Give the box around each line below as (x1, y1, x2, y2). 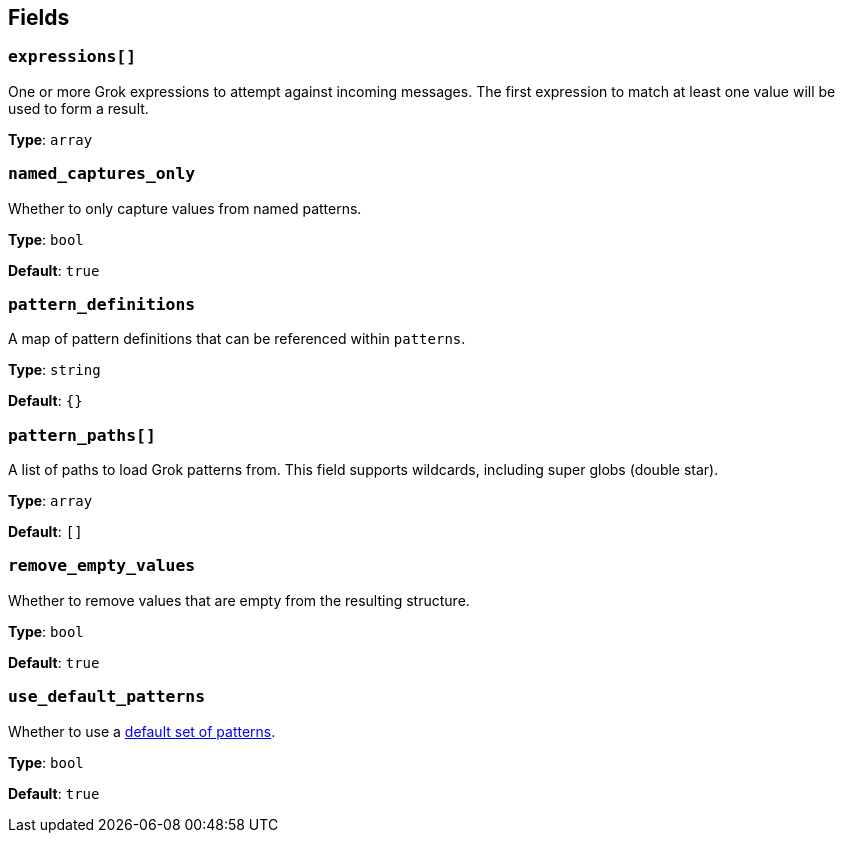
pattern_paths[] (8, 425, 156, 445)
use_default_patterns (8, 687, 205, 707)
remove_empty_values (8, 556, 196, 576)
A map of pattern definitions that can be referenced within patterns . (8, 330, 466, 348)
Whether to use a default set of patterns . (8, 722, 276, 740)
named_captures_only (8, 164, 196, 184)
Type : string (8, 361, 101, 379)
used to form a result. (8, 99, 149, 117)
